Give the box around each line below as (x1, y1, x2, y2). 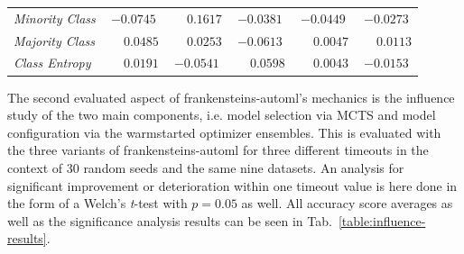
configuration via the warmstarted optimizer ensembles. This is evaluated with (7, 122, 441, 141)
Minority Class (14, 8, 96, 27)
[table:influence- (338, 211, 426, 230)
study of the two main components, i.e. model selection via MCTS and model (7, 105, 436, 124)
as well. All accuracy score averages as (241, 194, 453, 213)
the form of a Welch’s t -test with (7, 194, 188, 213)
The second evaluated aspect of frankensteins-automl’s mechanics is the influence (7, 87, 455, 106)
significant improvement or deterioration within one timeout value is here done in (7, 176, 458, 195)
